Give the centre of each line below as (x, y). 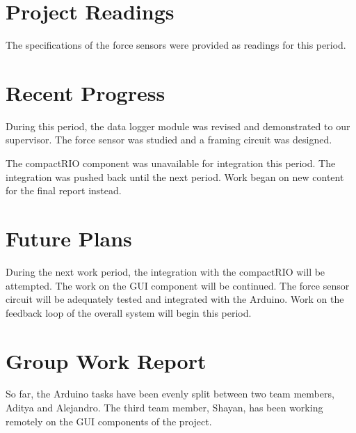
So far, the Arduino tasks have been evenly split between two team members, (170, 394)
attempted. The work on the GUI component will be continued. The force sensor (178, 285)
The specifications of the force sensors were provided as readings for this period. (176, 45)
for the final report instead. (64, 190)
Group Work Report (106, 360)
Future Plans (69, 238)
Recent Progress (86, 92)
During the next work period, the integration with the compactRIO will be (165, 271)
